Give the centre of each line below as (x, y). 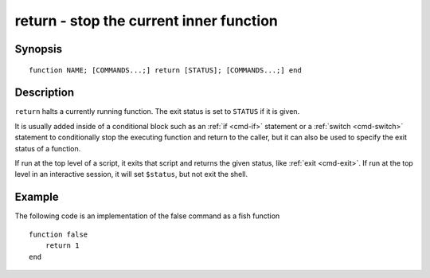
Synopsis (39, 49)
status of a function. (48, 148)
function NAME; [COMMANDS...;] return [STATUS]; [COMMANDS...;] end (165, 70)
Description (45, 93)
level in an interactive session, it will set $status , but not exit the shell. (131, 174)
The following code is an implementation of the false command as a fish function (147, 216)
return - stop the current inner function (146, 21)
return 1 (62, 246)
